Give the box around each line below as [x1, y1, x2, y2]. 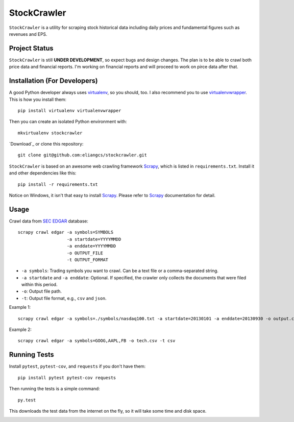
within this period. [21, 282, 58, 288]
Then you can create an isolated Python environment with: [9, 119, 127, 124]
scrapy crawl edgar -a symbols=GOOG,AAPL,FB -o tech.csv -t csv [18, 338, 176, 344]
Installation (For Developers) [9, 76, 98, 85]
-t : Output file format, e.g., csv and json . [21, 295, 107, 301]
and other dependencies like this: [9, 170, 76, 176]
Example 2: [9, 326, 32, 333]
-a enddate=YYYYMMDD [67, 243, 116, 249]
